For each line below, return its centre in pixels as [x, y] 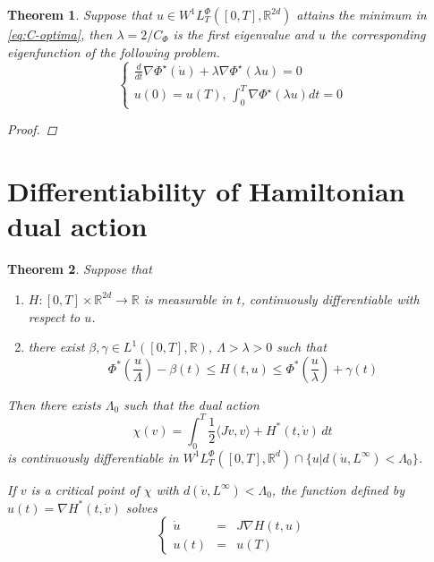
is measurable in [188, 298]
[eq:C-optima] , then [60, 34]
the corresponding [378, 34]
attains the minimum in [362, 14]
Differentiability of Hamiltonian [206, 191]
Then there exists [54, 404]
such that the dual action [191, 404]
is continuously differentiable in [93, 457]
